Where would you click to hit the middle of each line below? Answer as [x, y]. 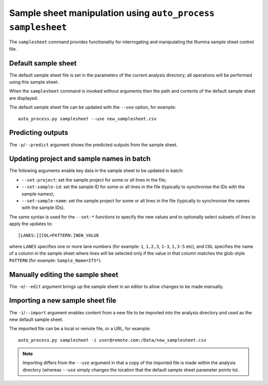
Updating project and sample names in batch [80, 159]
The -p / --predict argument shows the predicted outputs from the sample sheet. [94, 145]
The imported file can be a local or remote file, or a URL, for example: [80, 329]
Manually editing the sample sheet [64, 274]
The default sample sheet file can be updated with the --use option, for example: [93, 107]
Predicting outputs [39, 133]
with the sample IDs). [43, 208]
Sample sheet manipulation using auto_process [112, 13]
